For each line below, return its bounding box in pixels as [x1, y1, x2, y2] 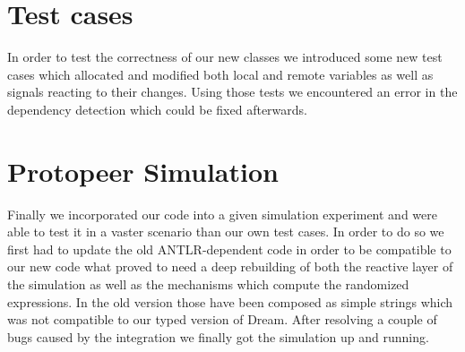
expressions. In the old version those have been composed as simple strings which [7, 292, 453, 311]
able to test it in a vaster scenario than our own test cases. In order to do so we [7, 222, 444, 241]
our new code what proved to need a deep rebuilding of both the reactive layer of [7, 257, 453, 276]
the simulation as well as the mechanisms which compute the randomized [7, 275, 409, 293]
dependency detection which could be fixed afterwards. [7, 99, 308, 118]
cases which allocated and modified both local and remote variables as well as [7, 64, 434, 83]
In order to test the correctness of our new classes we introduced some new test [7, 47, 443, 66]
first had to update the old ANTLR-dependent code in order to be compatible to [7, 239, 452, 258]
